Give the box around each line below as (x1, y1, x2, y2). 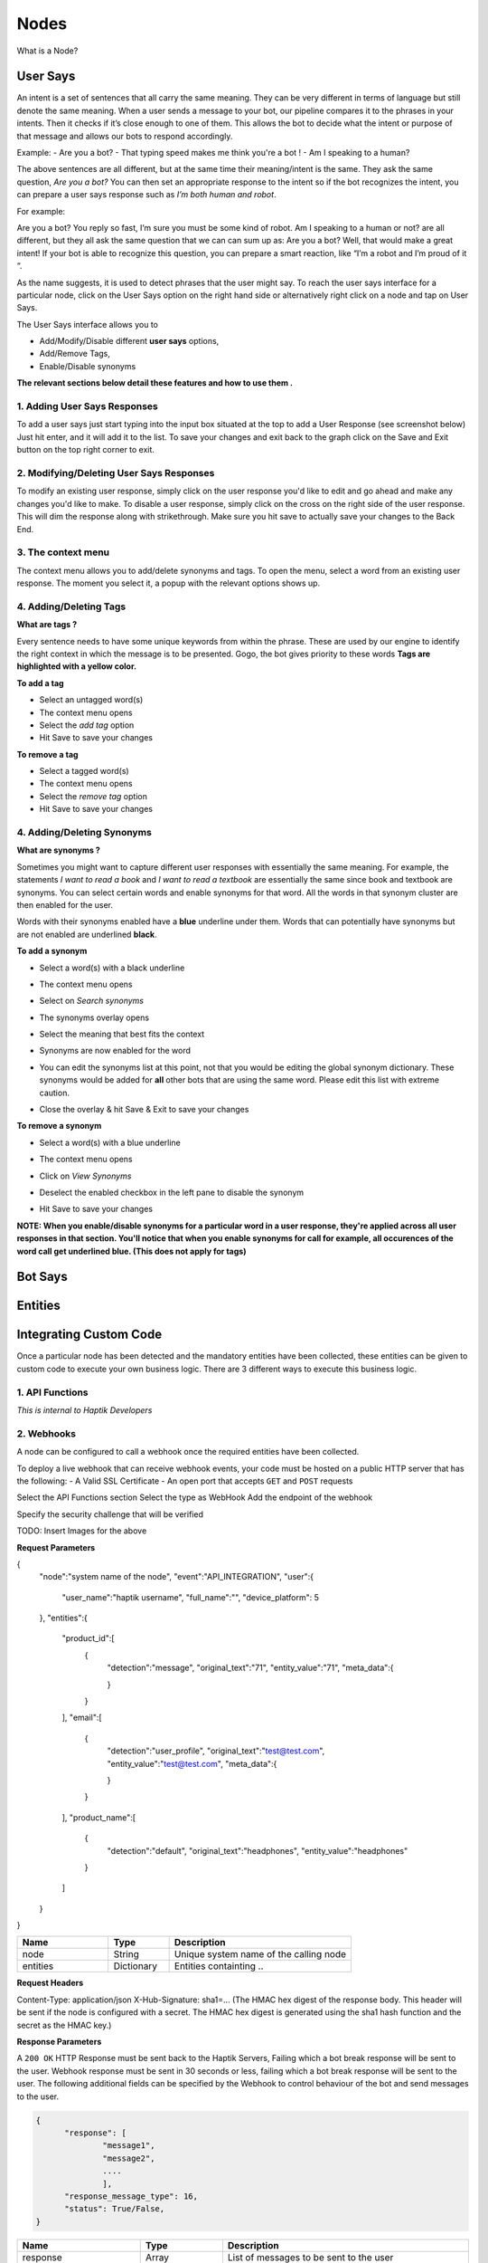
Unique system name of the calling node (174, 1948, 347, 1961)
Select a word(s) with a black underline (39, 962, 185, 973)
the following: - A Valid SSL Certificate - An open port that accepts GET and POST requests (16, 1475, 353, 1486)
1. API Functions (16, 1386, 89, 1399)
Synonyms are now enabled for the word (39, 1046, 192, 1056)
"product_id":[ (61, 1633, 115, 1644)
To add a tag (16, 677, 64, 688)
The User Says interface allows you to (16, 319, 158, 329)
